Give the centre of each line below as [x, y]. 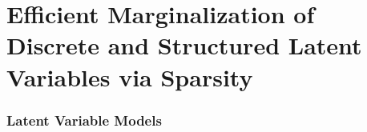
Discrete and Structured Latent [184, 45]
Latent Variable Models [84, 120]
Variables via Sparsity [130, 76]
